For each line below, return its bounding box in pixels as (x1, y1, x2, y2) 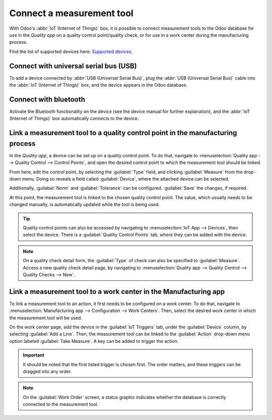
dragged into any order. (23, 368, 72, 374)
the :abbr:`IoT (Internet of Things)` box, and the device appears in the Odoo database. (9, 82, 188, 88)
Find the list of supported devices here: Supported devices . (9, 48, 133, 54)
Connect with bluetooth (9, 95, 85, 103)
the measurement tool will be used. (9, 315, 83, 321)
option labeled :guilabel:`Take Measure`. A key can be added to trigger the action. (9, 338, 179, 344)
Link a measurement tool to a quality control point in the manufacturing (9, 129, 237, 137)
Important (23, 352, 45, 358)
